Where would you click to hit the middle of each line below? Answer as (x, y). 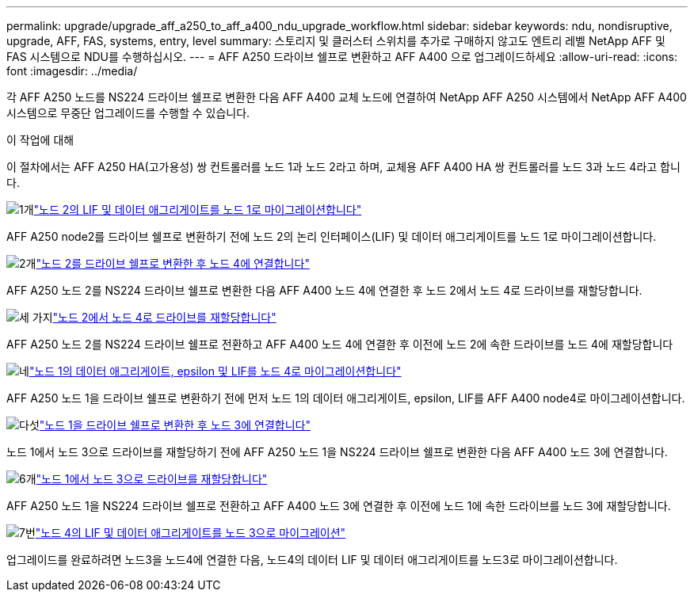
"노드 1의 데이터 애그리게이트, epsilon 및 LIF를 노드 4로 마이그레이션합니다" (215, 371)
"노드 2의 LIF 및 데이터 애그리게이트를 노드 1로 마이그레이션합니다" (198, 209)
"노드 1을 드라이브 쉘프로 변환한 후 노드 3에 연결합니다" (175, 425)
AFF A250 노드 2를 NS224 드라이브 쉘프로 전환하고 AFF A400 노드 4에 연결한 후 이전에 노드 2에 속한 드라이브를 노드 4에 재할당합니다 (340, 344)
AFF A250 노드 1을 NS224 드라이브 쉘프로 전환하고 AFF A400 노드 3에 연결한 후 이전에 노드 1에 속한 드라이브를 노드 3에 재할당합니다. (339, 506)
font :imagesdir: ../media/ (72, 71)
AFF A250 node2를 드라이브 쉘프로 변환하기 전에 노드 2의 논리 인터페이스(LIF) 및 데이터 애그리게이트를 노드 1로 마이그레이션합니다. (332, 236)
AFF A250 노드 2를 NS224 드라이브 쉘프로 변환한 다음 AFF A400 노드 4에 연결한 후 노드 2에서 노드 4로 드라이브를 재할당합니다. (324, 290)
